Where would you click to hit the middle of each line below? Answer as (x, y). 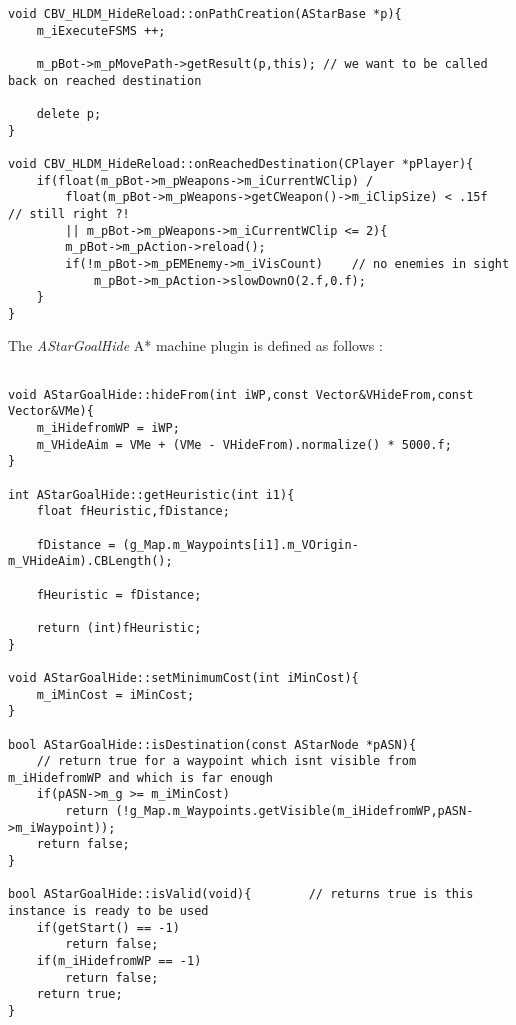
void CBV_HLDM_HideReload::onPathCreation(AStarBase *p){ (205, 14)
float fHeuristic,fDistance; (133, 511)
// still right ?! (69, 213)
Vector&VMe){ (51, 411)
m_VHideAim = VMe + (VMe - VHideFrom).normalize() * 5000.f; (244, 444)
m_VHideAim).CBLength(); (90, 561)
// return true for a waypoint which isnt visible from (226, 761)
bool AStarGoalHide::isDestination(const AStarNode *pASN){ (212, 744)
